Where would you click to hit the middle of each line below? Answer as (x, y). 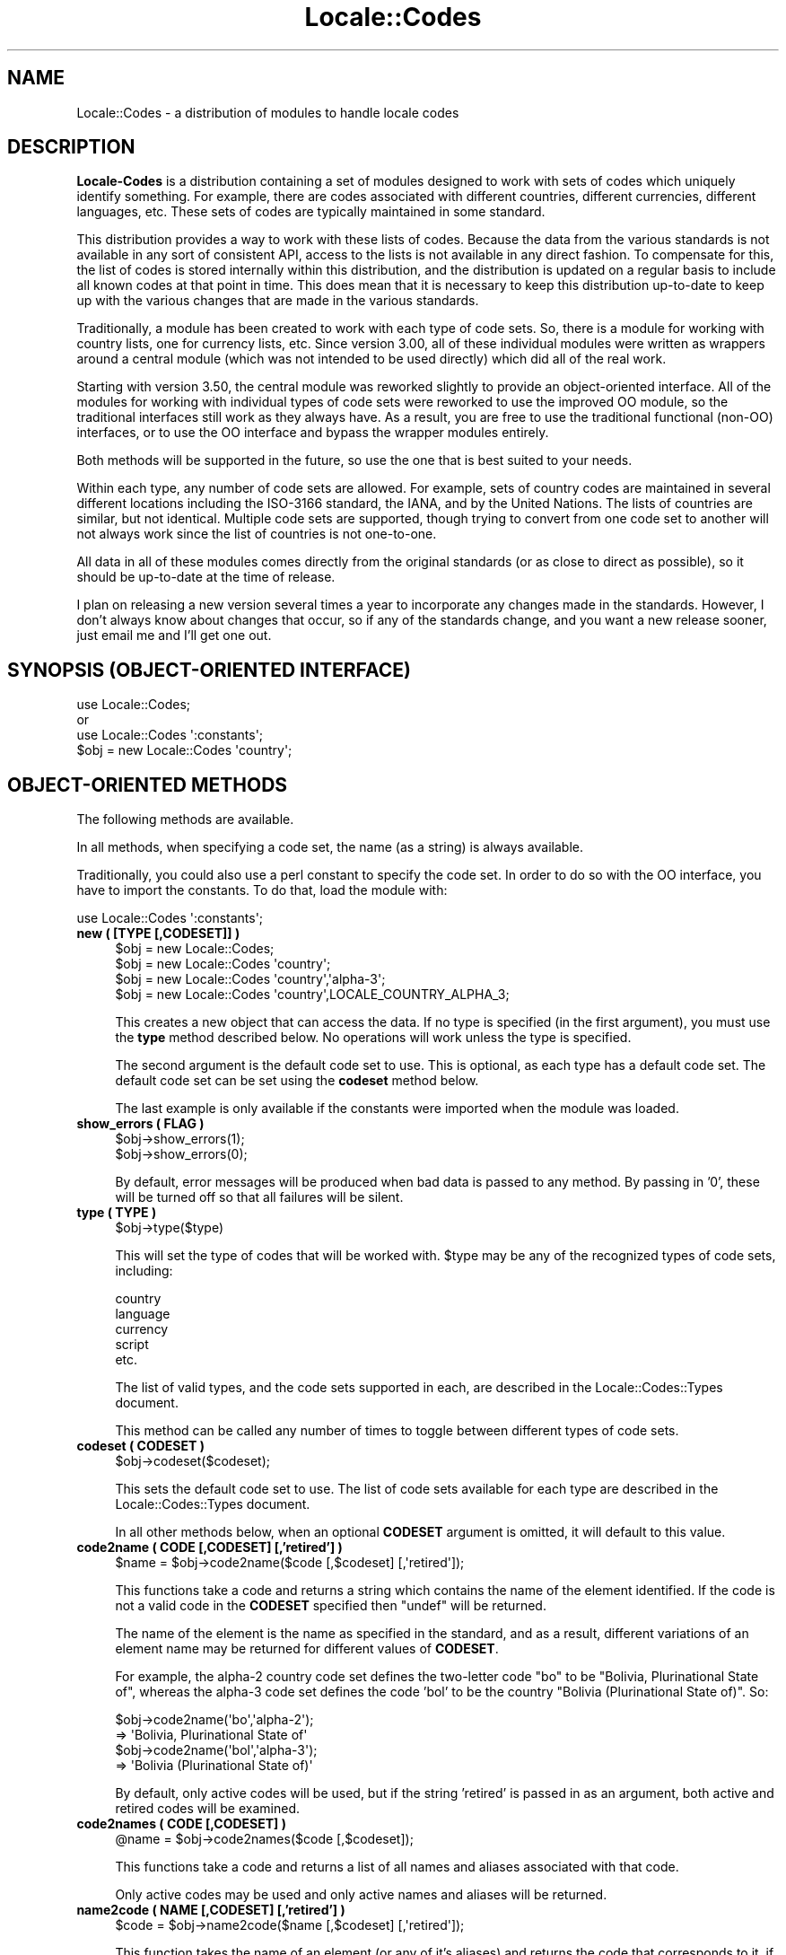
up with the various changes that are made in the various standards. (278, 301)
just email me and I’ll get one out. (174, 636)
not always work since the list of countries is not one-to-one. (257, 534)
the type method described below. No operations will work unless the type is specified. (373, 1038)
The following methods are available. (185, 820)
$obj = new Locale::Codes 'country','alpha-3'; (250, 979)
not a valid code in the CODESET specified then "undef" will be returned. (331, 1606)
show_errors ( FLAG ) (140, 1124)
